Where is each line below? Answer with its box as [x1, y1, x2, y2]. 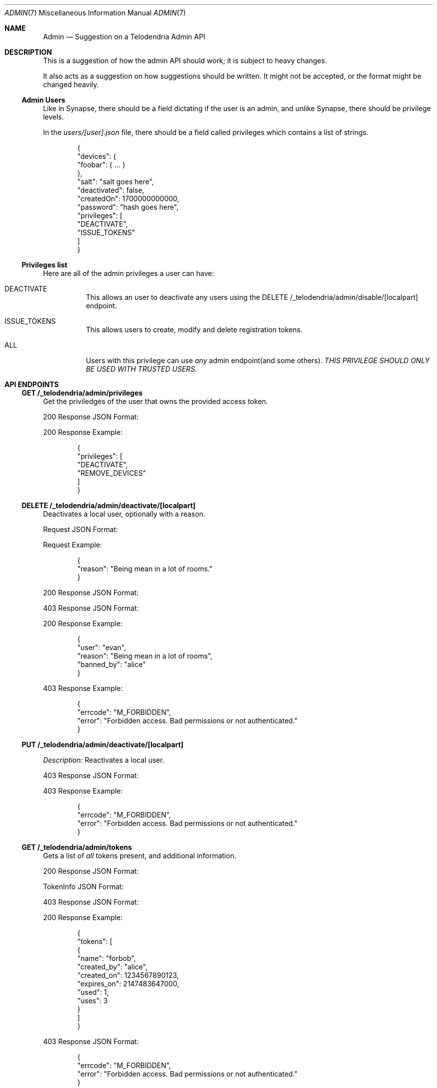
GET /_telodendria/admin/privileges [21, 389, 143, 397]
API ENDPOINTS [4, 380, 59, 389]
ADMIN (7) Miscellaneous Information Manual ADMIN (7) [4, 8, 186, 17]
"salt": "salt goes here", [77, 177, 154, 186]
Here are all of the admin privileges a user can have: [43, 269, 214, 277]
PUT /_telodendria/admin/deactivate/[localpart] [21, 740, 184, 749]
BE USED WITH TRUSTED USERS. [86, 365, 197, 373]
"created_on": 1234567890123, [77, 971, 179, 979]
